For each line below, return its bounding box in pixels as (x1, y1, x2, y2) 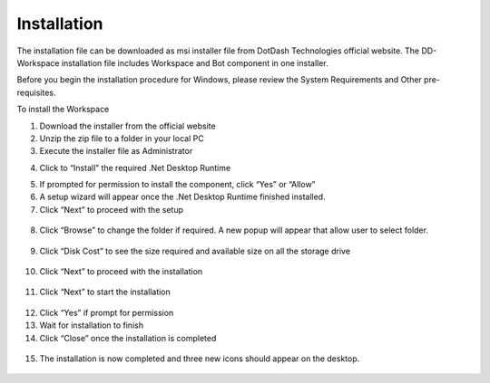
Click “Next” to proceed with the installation (39, 266, 203, 277)
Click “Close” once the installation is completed (39, 332, 217, 343)
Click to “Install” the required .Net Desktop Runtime (39, 162, 231, 173)
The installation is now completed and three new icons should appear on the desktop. (39, 353, 360, 364)
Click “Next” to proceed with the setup (39, 204, 183, 215)
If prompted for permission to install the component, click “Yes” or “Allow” (39, 179, 317, 190)
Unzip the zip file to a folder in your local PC (39, 132, 204, 144)
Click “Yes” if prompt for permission (39, 307, 174, 318)
